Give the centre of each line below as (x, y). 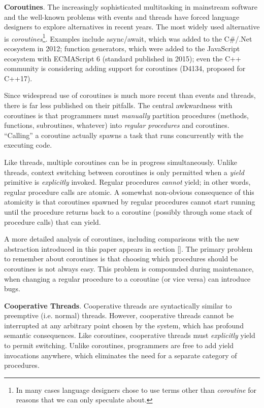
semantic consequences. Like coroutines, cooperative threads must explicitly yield (130, 335)
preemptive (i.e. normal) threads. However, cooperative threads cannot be (119, 315)
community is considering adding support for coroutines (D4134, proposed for (125, 68)
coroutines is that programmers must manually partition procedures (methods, (127, 115)
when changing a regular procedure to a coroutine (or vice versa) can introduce (127, 278)
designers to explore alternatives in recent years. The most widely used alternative (132, 27)
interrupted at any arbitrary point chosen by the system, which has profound (124, 325)
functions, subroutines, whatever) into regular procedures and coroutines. (117, 125)
